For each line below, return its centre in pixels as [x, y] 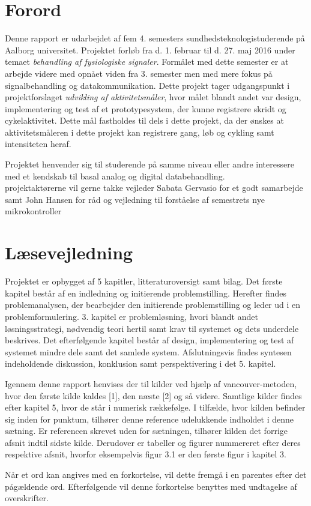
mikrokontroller [33, 211]
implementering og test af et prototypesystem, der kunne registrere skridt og [146, 108]
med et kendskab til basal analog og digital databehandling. [115, 176]
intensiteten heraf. [38, 144]
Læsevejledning [69, 252]
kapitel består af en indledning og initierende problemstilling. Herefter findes [146, 293]
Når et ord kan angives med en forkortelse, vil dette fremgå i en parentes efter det [156, 474]
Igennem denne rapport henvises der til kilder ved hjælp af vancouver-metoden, [151, 383]
